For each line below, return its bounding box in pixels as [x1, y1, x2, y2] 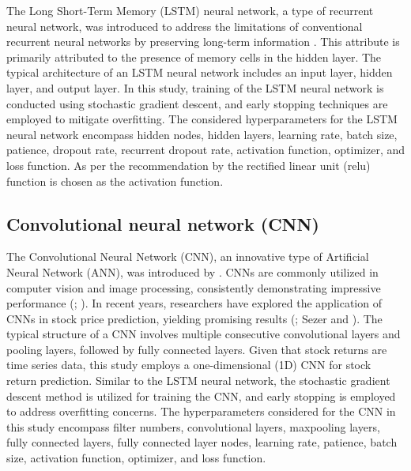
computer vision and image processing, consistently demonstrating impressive [6, 279, 381, 296]
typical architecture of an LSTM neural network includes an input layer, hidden [6, 64, 393, 81]
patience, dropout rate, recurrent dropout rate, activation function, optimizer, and [6, 141, 405, 158]
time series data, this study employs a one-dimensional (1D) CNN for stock [6, 356, 371, 373]
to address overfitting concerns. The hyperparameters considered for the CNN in [6, 403, 396, 420]
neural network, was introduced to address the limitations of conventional [6, 17, 363, 34]
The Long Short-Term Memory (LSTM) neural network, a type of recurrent [6, 2, 374, 18]
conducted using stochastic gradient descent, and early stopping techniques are [6, 95, 388, 111]
